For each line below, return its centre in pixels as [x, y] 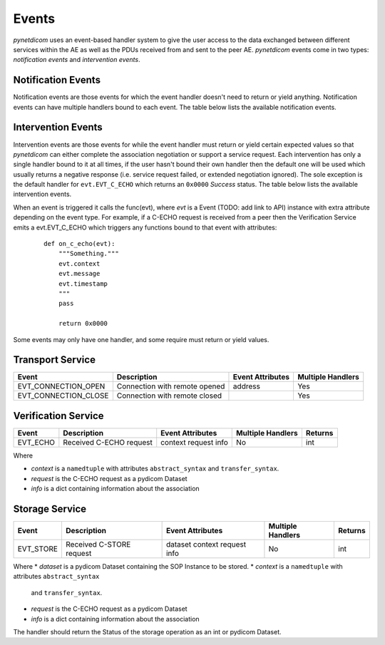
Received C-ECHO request [108, 442]
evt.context [79, 263]
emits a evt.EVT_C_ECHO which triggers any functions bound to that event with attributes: [145, 227]
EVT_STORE [38, 549]
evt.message [79, 274]
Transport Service [55, 360]
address [246, 386]
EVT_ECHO [36, 442]
